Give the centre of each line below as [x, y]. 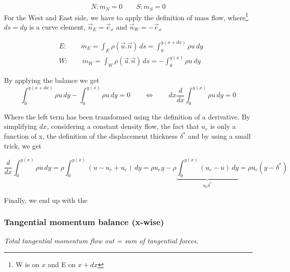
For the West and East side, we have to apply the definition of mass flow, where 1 [126, 16]
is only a [223, 126]
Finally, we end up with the [46, 200]
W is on [27, 264]
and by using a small [219, 136]
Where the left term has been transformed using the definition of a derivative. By [127, 116]
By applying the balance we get [52, 80]
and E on [62, 264]
